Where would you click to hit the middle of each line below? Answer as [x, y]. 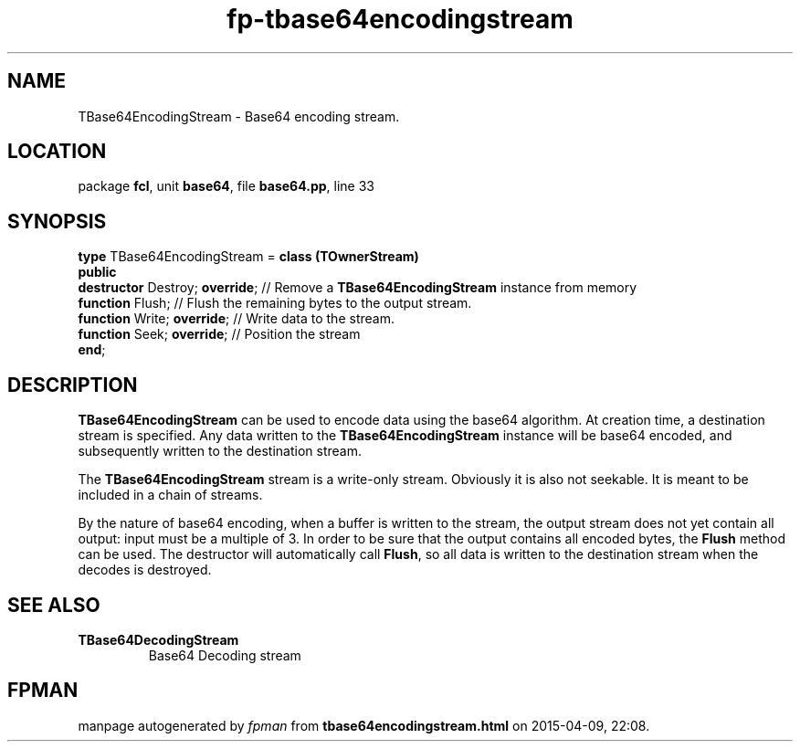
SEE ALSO [54, 605]
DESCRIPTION [73, 385]
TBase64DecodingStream [158, 639]
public [97, 272]
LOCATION [57, 152]
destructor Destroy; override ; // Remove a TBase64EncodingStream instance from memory [358, 288]
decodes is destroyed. [145, 570]
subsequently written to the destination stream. [220, 451]
